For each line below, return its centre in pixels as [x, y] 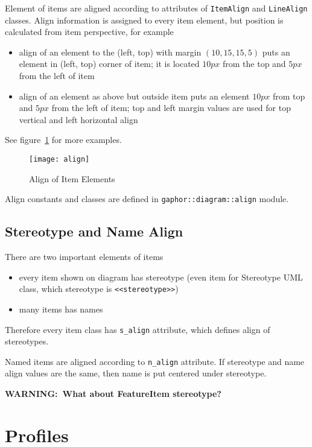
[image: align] [59, 159]
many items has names [61, 309]
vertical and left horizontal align [78, 119]
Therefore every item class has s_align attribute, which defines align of [138, 329]
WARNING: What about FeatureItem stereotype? [113, 394]
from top [289, 96]
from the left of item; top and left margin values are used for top [171, 108]
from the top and [254, 64]
